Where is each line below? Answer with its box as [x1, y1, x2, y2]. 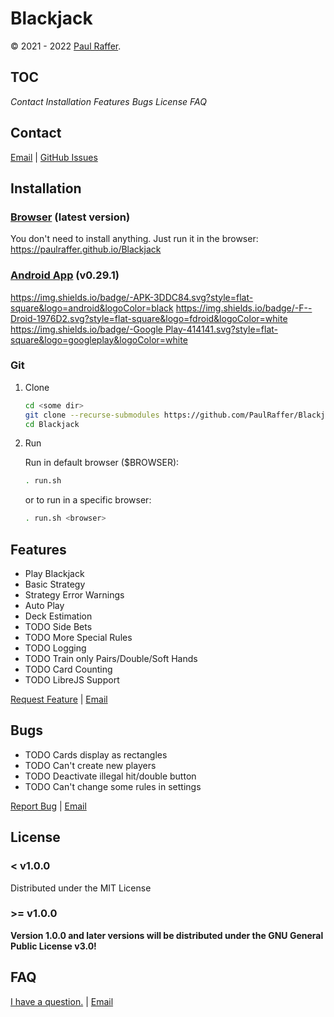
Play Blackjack [24, 568, 85, 580]
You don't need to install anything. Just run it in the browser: [10, 233, 259, 245]
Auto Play [24, 600, 65, 612]
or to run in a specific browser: [24, 494, 152, 506]
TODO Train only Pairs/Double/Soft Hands [24, 653, 198, 665]
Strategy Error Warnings [24, 589, 125, 601]
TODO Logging [24, 642, 87, 654]
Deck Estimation [24, 610, 93, 622]
